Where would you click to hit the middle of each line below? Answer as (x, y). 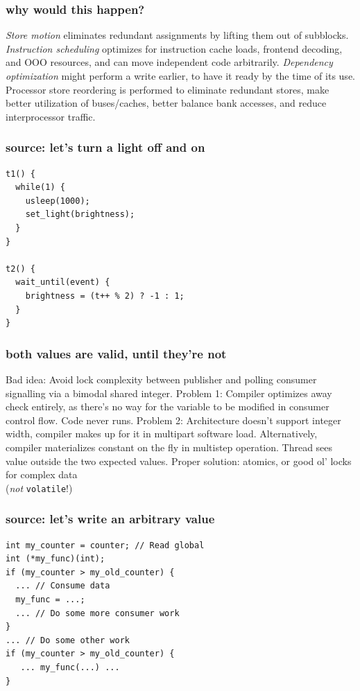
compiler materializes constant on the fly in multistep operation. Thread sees (169, 447)
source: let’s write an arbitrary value (110, 519)
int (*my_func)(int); (55, 559)
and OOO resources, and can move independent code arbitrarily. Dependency (169, 62)
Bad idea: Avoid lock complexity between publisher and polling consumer (161, 379)
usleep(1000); (58, 201)
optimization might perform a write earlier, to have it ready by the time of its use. (180, 76)
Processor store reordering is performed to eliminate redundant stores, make (168, 89)
